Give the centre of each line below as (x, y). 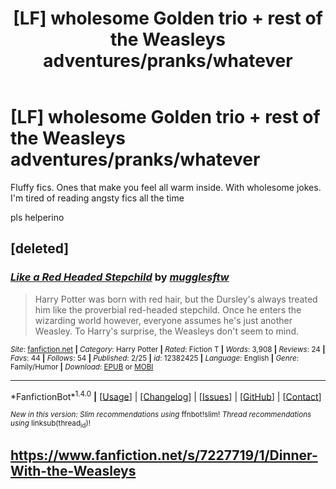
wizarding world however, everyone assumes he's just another (163, 320)
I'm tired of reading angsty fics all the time (97, 198)
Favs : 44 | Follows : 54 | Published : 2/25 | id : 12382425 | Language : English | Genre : (154, 358)
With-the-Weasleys (73, 471)
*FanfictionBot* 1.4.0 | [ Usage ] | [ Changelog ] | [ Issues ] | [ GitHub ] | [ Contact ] (166, 395)
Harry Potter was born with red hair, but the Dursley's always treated (176, 299)
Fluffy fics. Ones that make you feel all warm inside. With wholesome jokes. (166, 187)
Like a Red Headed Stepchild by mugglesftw (120, 277)
